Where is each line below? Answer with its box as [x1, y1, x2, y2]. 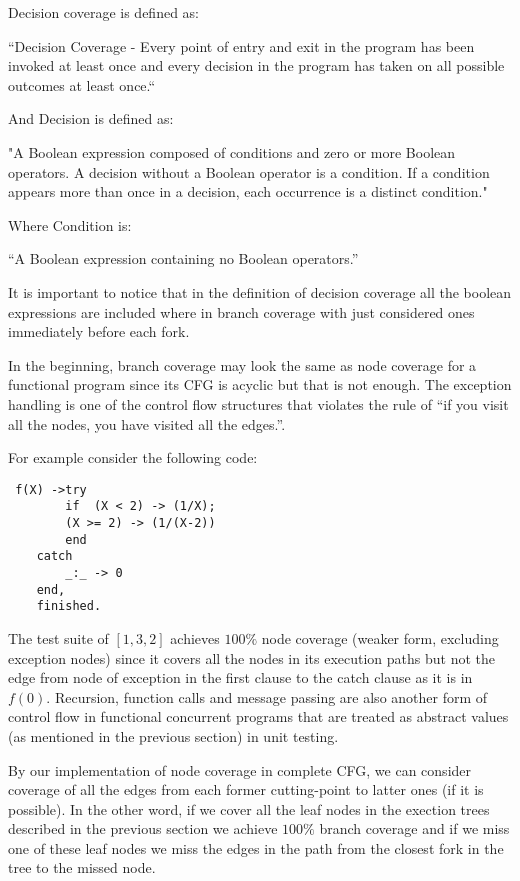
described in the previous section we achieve [8, 818, 278, 839]
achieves [170, 627, 220, 648]
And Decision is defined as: [8, 108, 174, 129]
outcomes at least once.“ [8, 74, 156, 95]
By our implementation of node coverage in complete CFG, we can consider [8, 759, 472, 780]
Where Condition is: [8, 214, 132, 235]
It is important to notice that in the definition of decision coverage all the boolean [8, 281, 512, 302]
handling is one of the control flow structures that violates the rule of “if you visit [8, 393, 509, 414]
